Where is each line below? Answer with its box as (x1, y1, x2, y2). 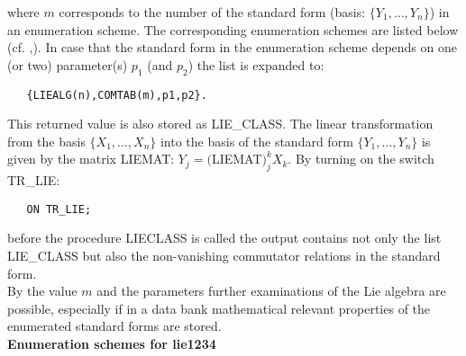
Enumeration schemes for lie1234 (7, 334, 216, 353)
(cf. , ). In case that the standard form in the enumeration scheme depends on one (7, 38, 457, 57)
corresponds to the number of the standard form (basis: (59, 3, 366, 21)
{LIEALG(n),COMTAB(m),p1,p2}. (26, 88, 207, 102)
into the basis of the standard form (160, 131, 353, 150)
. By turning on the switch (288, 149, 434, 168)
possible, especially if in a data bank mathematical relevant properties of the (7, 298, 431, 317)
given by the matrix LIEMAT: (7, 149, 175, 168)
